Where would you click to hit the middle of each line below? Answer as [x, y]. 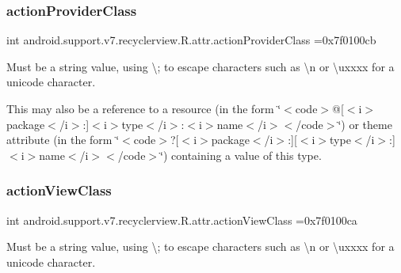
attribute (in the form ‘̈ [63, 140]
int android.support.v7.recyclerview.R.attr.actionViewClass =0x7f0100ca [182, 220]
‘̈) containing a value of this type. [241, 155]
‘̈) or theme [365, 124]
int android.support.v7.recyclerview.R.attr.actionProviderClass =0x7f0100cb [191, 40]
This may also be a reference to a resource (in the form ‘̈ [144, 108]
